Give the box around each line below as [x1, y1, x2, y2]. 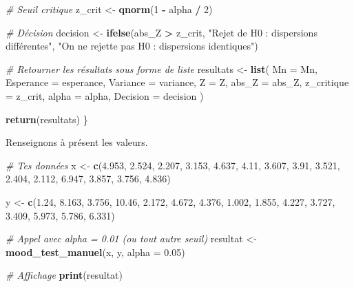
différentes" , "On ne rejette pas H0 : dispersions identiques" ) [6, 39, 258, 53]
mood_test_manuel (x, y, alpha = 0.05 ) [6, 244, 185, 259]
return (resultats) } [6, 111, 88, 126]
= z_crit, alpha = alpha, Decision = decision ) [6, 88, 204, 103]
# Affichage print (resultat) [6, 268, 123, 282]
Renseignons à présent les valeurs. [6, 135, 148, 149]
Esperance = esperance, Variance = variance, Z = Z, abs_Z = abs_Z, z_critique [6, 75, 349, 89]
